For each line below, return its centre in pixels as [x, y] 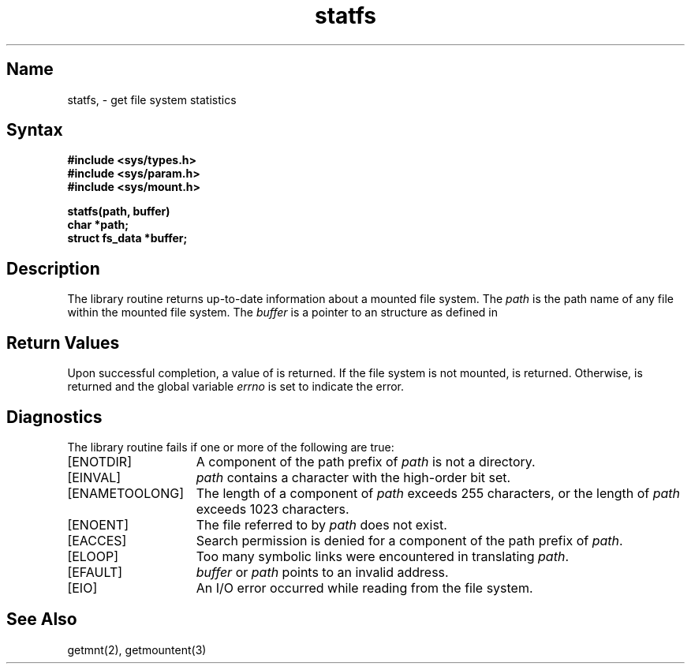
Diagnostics [54, 417]
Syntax [35, 130]
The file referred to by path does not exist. [321, 524]
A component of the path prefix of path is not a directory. [366, 461]
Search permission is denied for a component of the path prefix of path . [409, 540]
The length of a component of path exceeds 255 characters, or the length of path [438, 493]
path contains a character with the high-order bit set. [353, 477]
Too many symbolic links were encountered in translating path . [383, 556]
